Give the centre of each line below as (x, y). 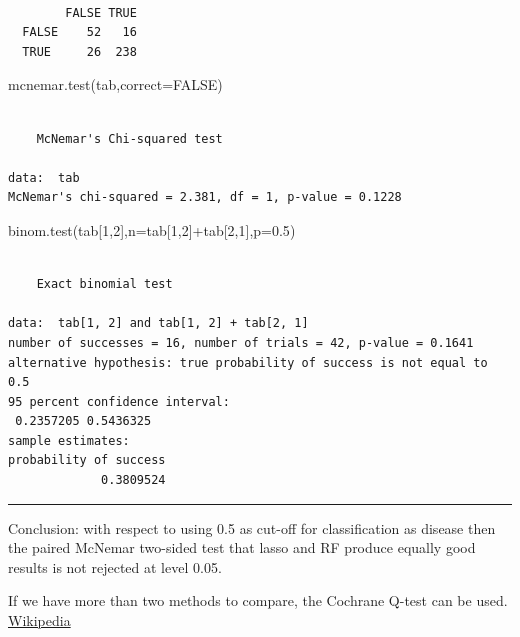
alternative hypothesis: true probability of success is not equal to (248, 362)
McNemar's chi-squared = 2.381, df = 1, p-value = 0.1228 (205, 197)
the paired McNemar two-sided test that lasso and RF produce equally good (242, 547)
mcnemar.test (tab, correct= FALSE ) (115, 84)
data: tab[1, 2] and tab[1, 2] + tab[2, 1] (158, 323)
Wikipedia (39, 620)
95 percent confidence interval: (119, 401)
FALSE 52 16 (79, 32)
